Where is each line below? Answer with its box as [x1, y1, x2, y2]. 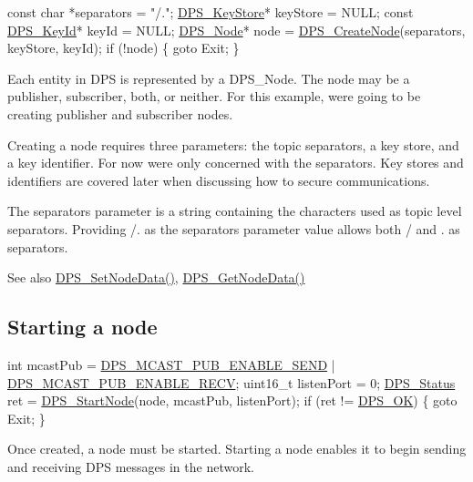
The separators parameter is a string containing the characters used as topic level [7, 201, 462, 220]
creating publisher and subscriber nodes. [7, 104, 233, 123]
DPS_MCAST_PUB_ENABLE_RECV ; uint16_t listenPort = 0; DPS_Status [7, 373, 456, 392]
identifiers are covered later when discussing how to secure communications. [7, 170, 430, 190]
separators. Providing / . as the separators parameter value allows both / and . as [7, 219, 460, 238]
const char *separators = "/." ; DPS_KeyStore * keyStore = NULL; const [7, 3, 414, 21]
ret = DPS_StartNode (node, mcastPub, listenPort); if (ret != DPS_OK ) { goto [7, 391, 458, 410]
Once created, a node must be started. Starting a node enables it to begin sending [7, 439, 467, 458]
